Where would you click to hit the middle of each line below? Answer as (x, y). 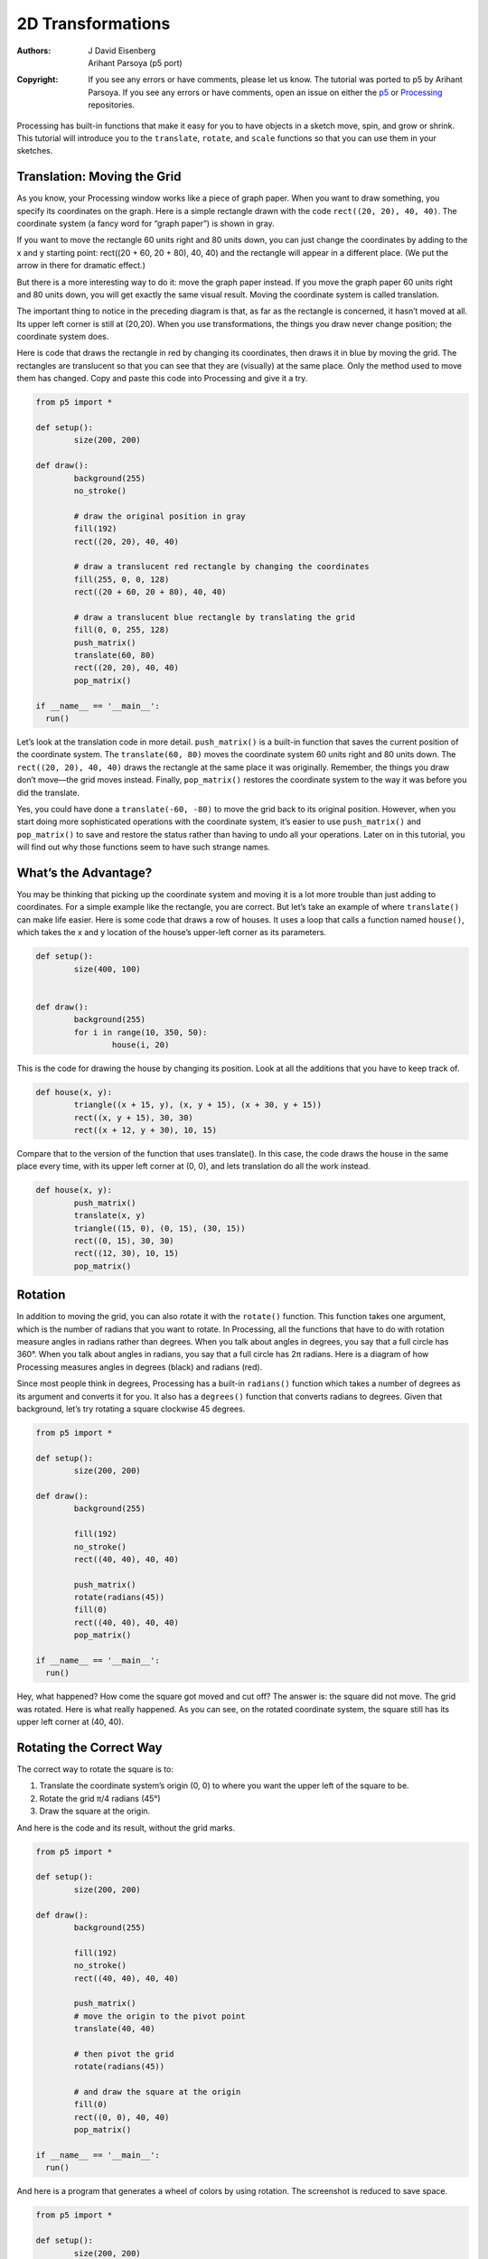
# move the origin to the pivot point (160, 2016)
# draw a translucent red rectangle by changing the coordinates (221, 567)
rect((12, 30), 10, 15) (127, 1253)
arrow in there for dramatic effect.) (81, 266)
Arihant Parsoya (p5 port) (135, 62)
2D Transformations (94, 23)
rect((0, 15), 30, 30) (124, 1241)
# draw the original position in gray (160, 516)
